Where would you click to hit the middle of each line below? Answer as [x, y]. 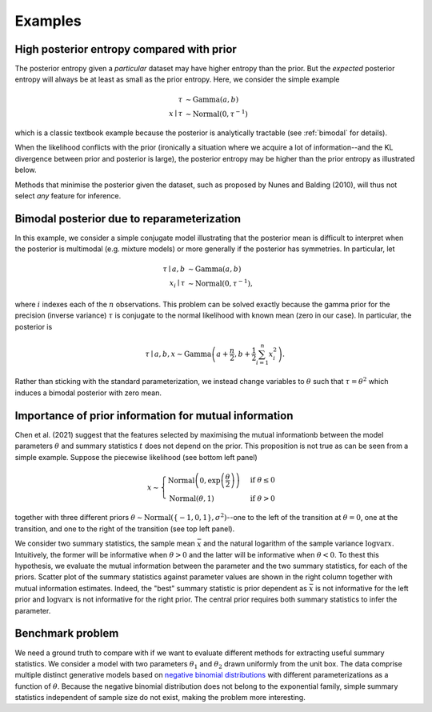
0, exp [210, 480]
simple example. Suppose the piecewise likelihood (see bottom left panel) [136, 457]
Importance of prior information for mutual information [154, 416]
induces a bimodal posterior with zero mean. [88, 393]
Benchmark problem [67, 633]
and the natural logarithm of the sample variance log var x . [299, 543]
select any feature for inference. [68, 196]
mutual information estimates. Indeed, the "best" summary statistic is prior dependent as [161, 588]
